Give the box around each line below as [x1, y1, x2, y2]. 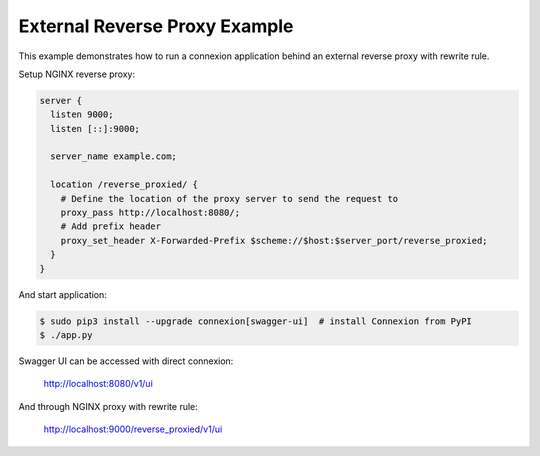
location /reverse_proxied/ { [50, 179, 199, 190]
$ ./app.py [39, 329, 93, 340]
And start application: [18, 288, 107, 300]
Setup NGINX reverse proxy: [18, 68, 135, 80]
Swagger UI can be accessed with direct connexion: [18, 355, 234, 367]
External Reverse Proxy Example [18, 15, 294, 37]
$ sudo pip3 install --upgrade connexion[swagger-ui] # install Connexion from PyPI [39, 315, 472, 327]
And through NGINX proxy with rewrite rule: [18, 400, 199, 412]
